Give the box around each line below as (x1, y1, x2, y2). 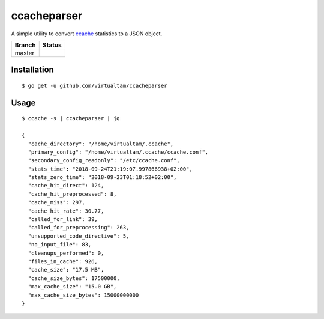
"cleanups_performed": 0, (28, 249, 104, 257)
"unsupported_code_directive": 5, (28, 232, 130, 240)
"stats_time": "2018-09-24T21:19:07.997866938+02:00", (28, 165, 193, 172)
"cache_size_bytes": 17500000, (28, 275, 120, 282)
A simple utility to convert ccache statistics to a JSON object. (11, 30, 163, 37)
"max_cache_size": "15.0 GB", (28, 283, 117, 290)
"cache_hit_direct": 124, (28, 182, 104, 189)
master (14, 49, 35, 57)
